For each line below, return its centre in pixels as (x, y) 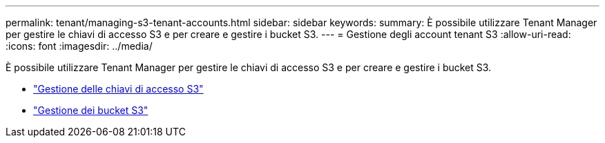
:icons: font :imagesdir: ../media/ (79, 46)
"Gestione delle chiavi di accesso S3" (118, 89)
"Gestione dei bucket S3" (91, 110)
